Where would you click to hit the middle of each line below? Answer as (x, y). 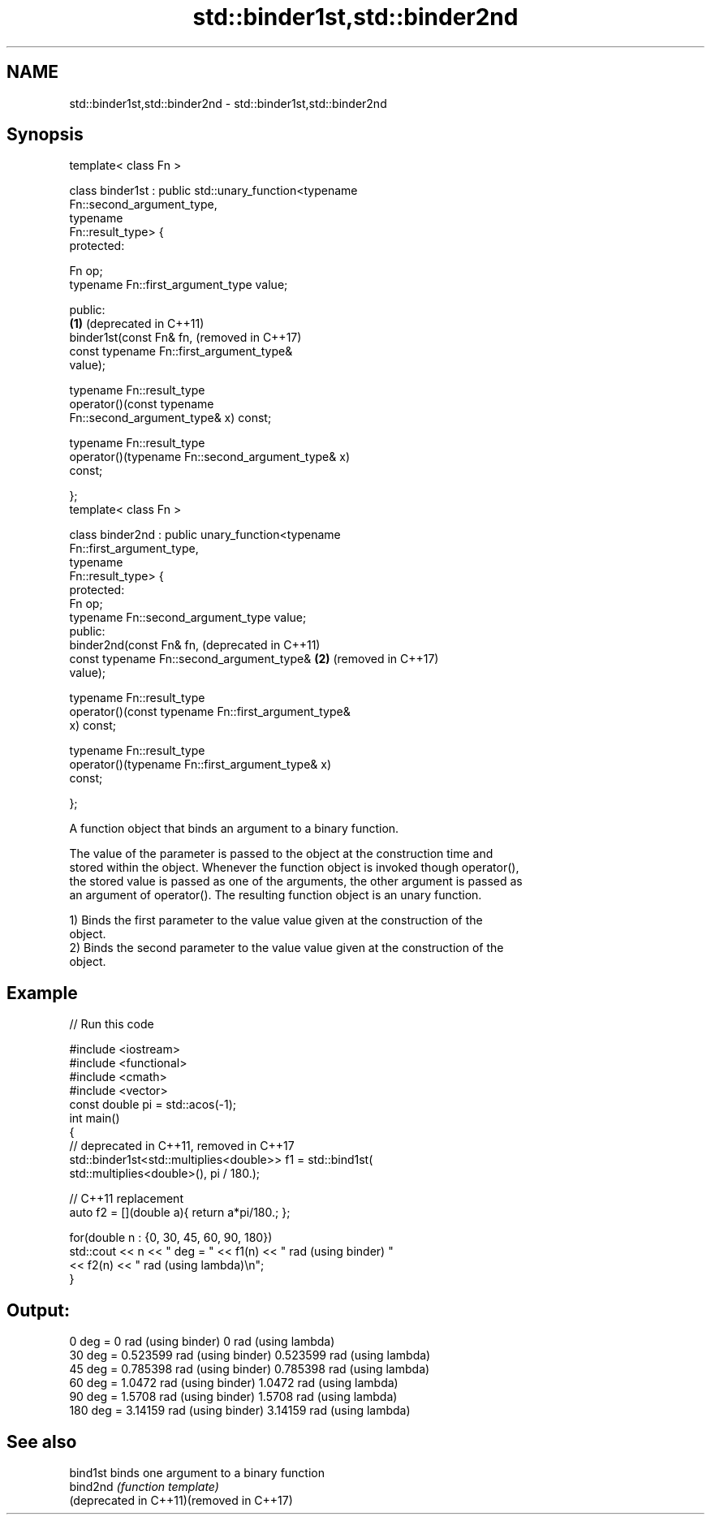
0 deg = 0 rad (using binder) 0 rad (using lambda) (202, 1342)
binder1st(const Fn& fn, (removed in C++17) (185, 338)
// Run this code (112, 1024)
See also (42, 1441)
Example (42, 993)
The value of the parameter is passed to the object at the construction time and (281, 854)
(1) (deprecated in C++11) (137, 324)
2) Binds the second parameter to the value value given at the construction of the (287, 948)
